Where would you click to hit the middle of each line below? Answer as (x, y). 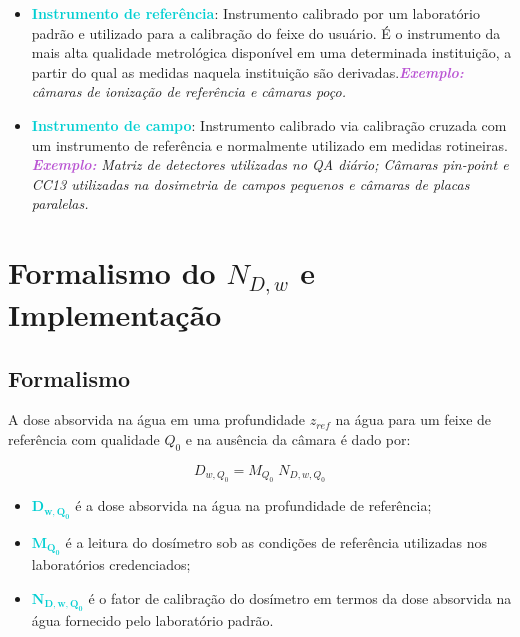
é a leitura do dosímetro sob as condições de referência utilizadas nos (276, 541)
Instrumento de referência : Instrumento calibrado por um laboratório (255, 13)
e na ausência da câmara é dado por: (298, 439)
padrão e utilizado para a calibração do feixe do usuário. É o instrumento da (266, 32)
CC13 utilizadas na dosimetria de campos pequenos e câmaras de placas (250, 183)
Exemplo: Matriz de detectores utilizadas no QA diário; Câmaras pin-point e (270, 164)
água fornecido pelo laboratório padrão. (152, 620)
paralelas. (60, 203)
